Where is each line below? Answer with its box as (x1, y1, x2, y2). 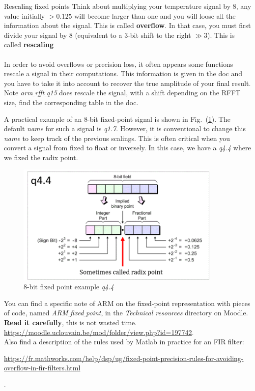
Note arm (4, 87, 33, 98)
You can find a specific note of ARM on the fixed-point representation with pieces (4, 298, 251, 308)
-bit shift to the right (128, 29, 191, 40)
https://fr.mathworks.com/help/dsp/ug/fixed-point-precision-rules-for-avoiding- (4, 353, 244, 363)
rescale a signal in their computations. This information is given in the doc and (4, 68, 243, 79)
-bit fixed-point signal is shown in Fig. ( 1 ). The (87, 113, 230, 124)
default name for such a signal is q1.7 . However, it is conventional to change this (4, 123, 246, 134)
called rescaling (4, 39, 54, 50)
